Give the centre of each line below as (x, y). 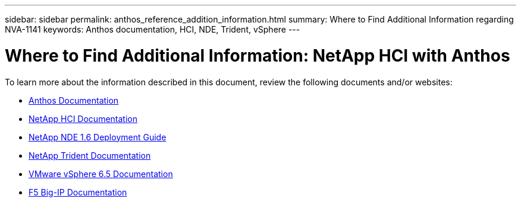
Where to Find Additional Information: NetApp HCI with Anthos (258, 55)
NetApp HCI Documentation (83, 118)
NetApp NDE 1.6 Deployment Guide (98, 137)
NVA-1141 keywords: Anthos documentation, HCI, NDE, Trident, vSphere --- (153, 29)
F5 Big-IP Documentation (78, 192)
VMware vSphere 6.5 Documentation (101, 174)
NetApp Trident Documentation (90, 155)
